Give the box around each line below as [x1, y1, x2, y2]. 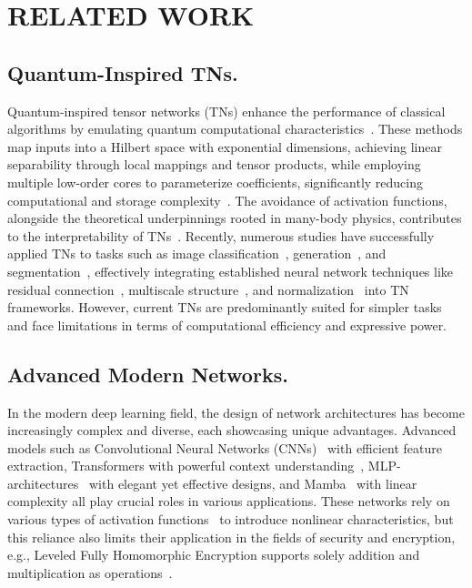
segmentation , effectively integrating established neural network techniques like [7, 261, 454, 280]
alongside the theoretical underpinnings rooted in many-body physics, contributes [7, 208, 462, 228]
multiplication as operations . [7, 563, 173, 582]
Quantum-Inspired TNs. [7, 58, 238, 86]
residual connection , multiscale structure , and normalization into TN [7, 279, 409, 299]
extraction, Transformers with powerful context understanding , [7, 456, 365, 475]
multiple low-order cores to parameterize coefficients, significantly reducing [7, 172, 423, 191]
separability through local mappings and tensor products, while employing [7, 155, 421, 174]
